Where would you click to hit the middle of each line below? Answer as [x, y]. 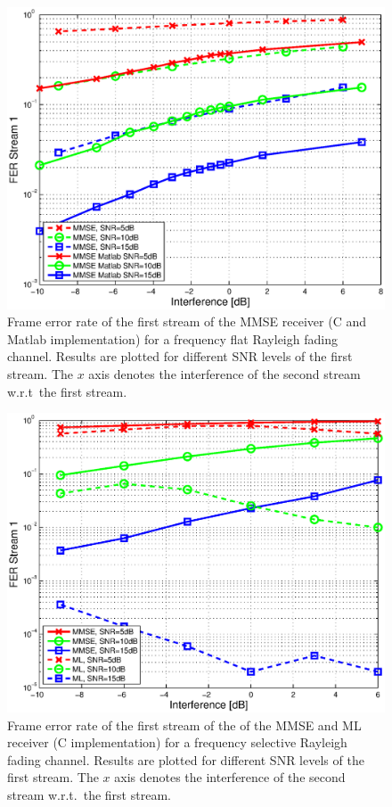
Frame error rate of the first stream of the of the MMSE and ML [184, 725]
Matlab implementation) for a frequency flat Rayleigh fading [172, 338]
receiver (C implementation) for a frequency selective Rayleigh [177, 742]
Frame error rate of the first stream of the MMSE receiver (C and [187, 321]
